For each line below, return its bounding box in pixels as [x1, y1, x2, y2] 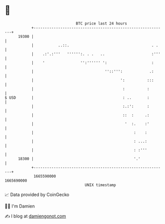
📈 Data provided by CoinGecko [4, 192, 70, 198]
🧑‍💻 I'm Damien [4, 203, 35, 209]
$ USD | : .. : [4, 95, 150, 100]
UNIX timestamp [84, 182, 116, 188]
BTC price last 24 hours [76, 21, 127, 26]
